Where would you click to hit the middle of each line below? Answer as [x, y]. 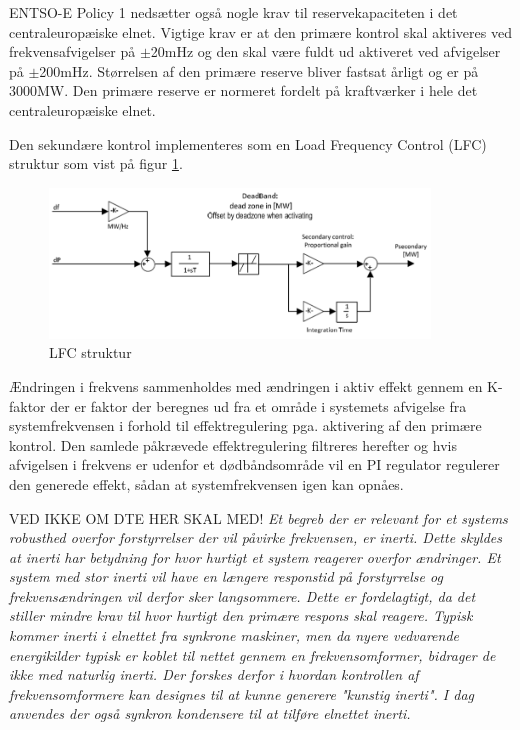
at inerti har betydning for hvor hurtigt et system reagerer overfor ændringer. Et [255, 556]
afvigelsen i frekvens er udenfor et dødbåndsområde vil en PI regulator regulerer [254, 464]
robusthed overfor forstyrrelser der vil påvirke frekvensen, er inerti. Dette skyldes [255, 537]
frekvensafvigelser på [72, 51]
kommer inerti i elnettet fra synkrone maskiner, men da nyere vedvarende [234, 635]
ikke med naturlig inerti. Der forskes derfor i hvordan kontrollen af [214, 674]
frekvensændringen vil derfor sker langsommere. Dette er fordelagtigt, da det [242, 595]
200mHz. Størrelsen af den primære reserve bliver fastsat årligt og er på [259, 70]
